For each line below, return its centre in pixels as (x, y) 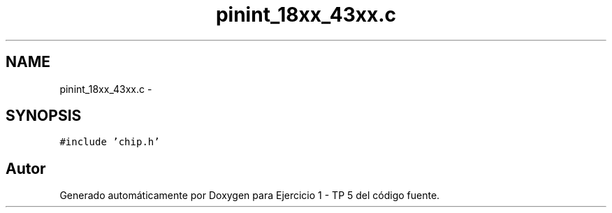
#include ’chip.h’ (110, 142)
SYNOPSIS (44, 116)
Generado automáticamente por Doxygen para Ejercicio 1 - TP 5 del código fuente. (250, 196)
